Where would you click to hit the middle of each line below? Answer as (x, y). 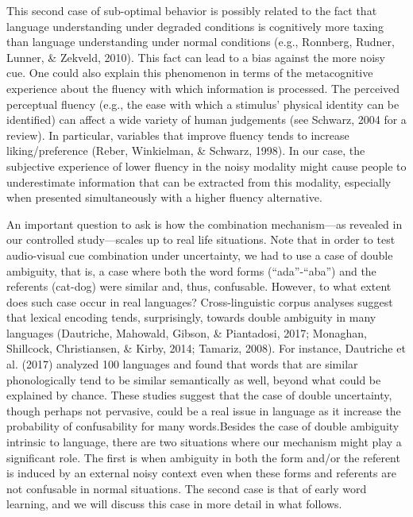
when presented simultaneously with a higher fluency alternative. (164, 197)
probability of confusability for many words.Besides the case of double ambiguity (203, 426)
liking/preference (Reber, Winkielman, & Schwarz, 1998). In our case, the (186, 150)
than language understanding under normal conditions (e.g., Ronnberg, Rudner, (201, 42)
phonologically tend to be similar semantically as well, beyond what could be (194, 379)
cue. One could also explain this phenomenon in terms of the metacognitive (190, 73)
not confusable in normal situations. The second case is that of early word (187, 488)
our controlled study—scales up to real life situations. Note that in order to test (201, 239)
